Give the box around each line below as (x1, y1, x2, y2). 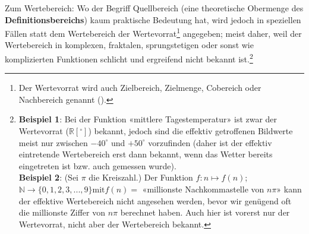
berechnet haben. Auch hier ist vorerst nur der (120, 206, 290, 219)
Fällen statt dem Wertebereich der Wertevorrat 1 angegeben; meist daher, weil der (5, 26, 302, 39)
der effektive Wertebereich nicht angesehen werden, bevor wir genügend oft (18, 194, 292, 207)
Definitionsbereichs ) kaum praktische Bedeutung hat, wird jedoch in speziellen (5, 13, 301, 26)
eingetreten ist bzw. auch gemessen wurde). (18, 159, 176, 172)
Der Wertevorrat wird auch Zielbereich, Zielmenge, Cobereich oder (18, 81, 261, 94)
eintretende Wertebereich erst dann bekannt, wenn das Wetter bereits (18, 148, 273, 160)
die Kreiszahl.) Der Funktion (89, 171, 193, 184)
